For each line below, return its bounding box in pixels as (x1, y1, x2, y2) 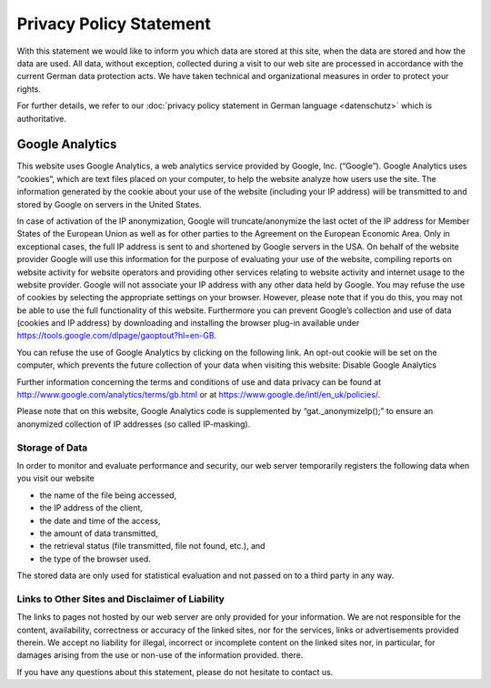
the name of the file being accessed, (39, 490, 177, 501)
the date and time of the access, (39, 515, 161, 526)
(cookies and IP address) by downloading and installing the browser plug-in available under (16, 318, 360, 329)
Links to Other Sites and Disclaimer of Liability (16, 592, 225, 605)
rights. (16, 83, 41, 95)
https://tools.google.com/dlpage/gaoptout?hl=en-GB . (16, 330, 217, 341)
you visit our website (16, 473, 95, 484)
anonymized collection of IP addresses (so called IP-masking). (16, 419, 251, 430)
